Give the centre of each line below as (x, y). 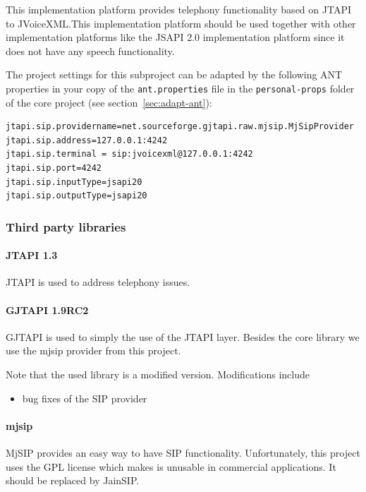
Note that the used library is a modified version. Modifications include (158, 374)
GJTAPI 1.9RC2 (47, 310)
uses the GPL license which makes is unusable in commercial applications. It (171, 466)
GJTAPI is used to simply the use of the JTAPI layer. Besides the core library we (183, 336)
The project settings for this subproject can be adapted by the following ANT (174, 74)
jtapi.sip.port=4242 (54, 168)
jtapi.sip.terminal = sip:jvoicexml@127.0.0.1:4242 (129, 154)
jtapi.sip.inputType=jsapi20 (74, 182)
